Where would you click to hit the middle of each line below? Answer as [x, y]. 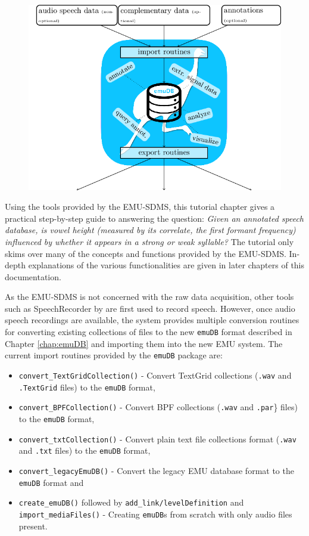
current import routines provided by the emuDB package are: [114, 355]
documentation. [33, 276]
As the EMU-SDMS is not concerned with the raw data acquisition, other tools [149, 297]
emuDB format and [51, 482]
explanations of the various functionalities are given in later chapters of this [166, 265]
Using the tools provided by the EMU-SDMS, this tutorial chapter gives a [140, 207]
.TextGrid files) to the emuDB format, [87, 387]
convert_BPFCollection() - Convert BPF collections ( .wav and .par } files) [158, 407]
